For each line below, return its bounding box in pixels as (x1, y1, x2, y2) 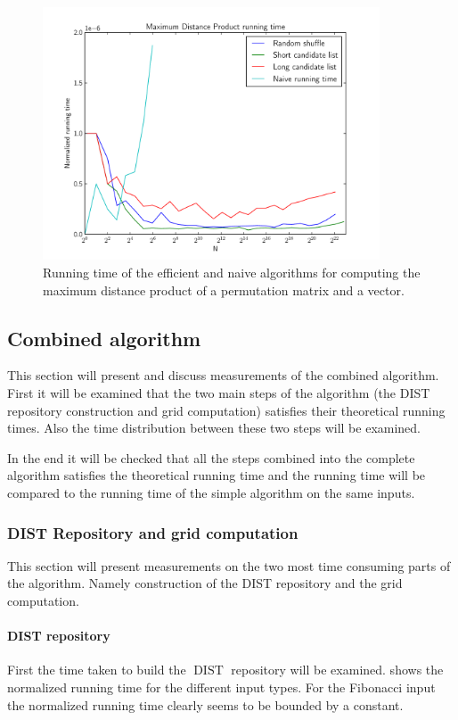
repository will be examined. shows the (231, 660, 444, 679)
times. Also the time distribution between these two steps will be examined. (7, 418, 421, 437)
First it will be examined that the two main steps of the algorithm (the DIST (7, 384, 430, 402)
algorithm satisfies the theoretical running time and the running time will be (7, 466, 426, 484)
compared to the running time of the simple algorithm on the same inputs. (7, 484, 415, 501)
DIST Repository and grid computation (7, 521, 299, 543)
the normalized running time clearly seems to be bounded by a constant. (7, 695, 404, 714)
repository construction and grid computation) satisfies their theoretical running (7, 401, 446, 419)
